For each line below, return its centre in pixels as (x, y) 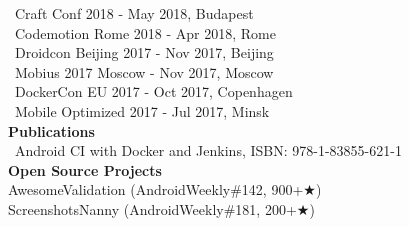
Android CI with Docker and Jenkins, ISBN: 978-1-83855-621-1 (208, 150)
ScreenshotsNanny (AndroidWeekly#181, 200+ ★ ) (161, 208)
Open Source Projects (85, 169)
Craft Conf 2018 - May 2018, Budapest (134, 13)
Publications (51, 130)
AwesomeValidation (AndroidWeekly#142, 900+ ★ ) (165, 189)
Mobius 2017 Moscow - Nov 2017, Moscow (144, 71)
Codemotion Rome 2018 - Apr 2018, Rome (145, 32)
